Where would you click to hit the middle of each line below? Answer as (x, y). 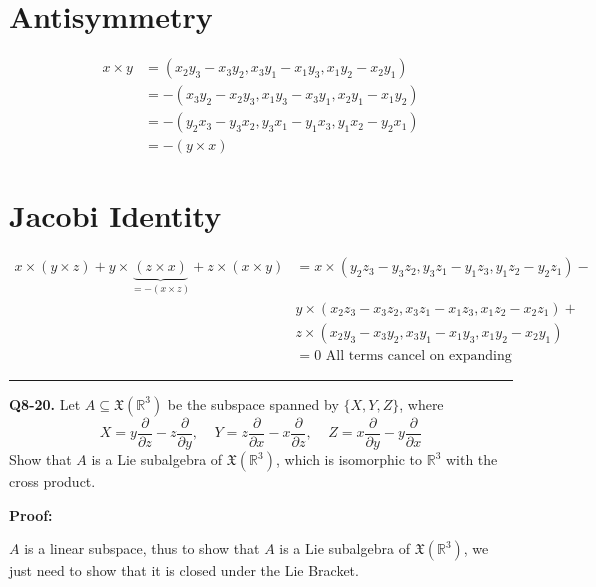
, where (421, 403)
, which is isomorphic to (349, 459)
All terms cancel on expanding (418, 355)
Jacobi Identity (115, 215)
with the (471, 459)
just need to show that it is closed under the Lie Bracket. (184, 570)
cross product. (52, 481)
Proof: (31, 514)
